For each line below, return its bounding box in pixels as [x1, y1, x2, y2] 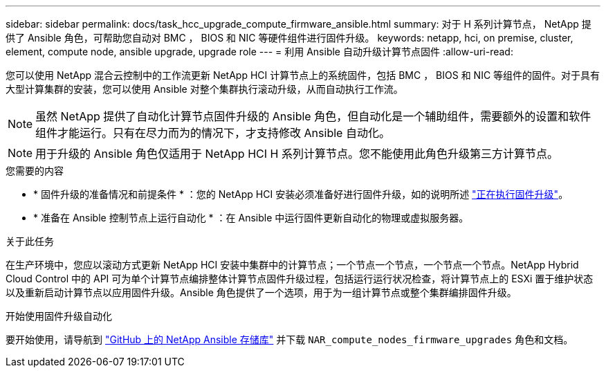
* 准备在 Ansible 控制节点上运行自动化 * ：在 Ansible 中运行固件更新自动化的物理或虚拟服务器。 [33, 212, 469, 224]
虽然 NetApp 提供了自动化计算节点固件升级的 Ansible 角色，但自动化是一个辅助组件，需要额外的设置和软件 [35, 109, 591, 123]
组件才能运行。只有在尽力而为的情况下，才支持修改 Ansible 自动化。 [35, 126, 390, 140]
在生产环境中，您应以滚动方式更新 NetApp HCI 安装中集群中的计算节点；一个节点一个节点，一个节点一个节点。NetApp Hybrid [6, 259, 579, 271]
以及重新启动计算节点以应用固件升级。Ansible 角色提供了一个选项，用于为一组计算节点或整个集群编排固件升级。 [6, 286, 517, 298]
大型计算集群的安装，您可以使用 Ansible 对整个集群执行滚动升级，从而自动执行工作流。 [6, 83, 403, 95]
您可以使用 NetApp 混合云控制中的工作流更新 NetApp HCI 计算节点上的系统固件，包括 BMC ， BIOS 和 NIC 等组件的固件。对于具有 [6, 69, 600, 81]
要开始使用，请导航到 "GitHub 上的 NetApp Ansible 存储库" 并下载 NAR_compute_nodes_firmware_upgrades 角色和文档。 [6, 334, 573, 345]
